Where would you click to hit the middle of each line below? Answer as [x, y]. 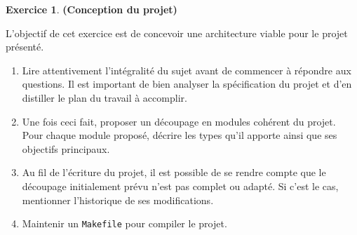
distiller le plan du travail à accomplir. [105, 97]
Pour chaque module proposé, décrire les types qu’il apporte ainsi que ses [180, 135]
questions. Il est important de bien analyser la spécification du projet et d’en [187, 84]
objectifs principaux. [66, 148]
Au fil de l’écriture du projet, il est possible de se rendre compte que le [174, 172]
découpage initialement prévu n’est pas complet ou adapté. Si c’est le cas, [180, 186]
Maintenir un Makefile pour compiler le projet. [124, 223]
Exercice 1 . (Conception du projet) [92, 9]
